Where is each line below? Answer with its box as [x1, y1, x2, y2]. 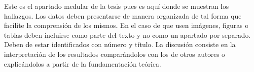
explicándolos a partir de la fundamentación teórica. [4, 58, 161, 69]
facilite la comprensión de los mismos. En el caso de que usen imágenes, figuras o [4, 20, 249, 30]
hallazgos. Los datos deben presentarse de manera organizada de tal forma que [4, 10, 242, 21]
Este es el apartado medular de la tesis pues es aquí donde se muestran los [4, 1, 229, 11]
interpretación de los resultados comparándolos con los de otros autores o [4, 48, 225, 59]
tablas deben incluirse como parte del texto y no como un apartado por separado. [4, 29, 251, 40]
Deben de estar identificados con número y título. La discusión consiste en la [4, 39, 236, 49]
